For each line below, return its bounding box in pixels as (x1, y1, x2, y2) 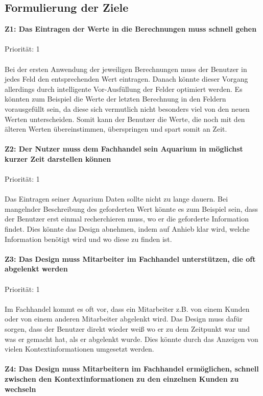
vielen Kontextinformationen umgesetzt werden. (5, 343, 154, 354)
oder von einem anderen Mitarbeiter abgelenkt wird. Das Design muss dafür (5, 313, 243, 324)
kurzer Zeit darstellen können (5, 153, 111, 164)
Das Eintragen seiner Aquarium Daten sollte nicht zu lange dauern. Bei (5, 193, 228, 204)
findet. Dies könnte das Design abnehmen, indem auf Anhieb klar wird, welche (5, 224, 250, 234)
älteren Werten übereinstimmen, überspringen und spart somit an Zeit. (5, 123, 227, 134)
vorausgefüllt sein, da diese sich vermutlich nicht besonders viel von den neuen (5, 103, 250, 114)
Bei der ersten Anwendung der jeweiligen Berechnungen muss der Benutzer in (5, 63, 247, 74)
